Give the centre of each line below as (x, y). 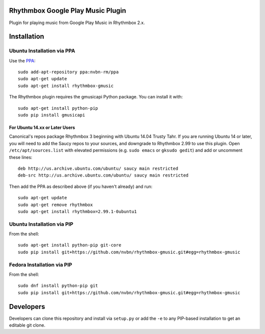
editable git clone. (27, 325)
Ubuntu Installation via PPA (42, 51)
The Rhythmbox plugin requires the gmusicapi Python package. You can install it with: (96, 97)
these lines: (21, 157)
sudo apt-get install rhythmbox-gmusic (66, 86)
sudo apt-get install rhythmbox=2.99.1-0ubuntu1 (77, 211)
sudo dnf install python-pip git (58, 286)
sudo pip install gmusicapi (52, 115)
